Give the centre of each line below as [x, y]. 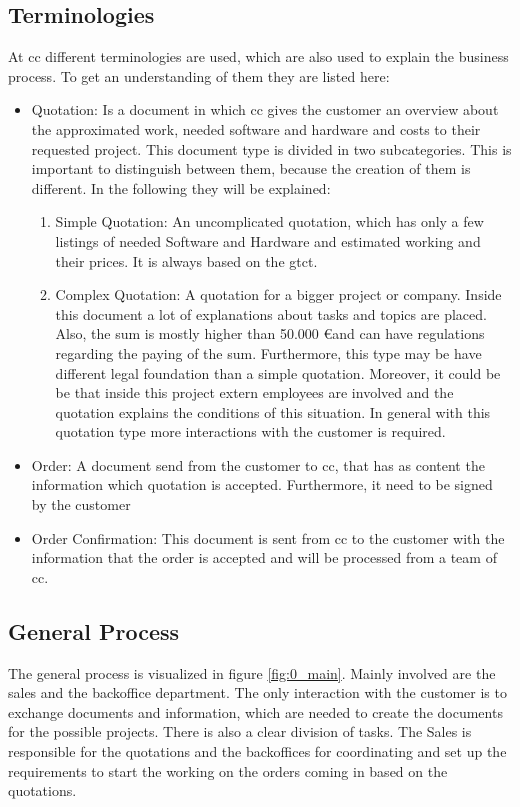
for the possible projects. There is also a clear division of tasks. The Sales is [240, 731]
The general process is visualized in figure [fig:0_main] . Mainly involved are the [252, 672]
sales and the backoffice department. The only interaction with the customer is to [257, 692]
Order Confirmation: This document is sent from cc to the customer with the [268, 537]
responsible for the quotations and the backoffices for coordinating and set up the [257, 751]
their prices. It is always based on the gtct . [186, 260]
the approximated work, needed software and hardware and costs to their [256, 128]
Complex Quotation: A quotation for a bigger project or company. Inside [278, 294]
